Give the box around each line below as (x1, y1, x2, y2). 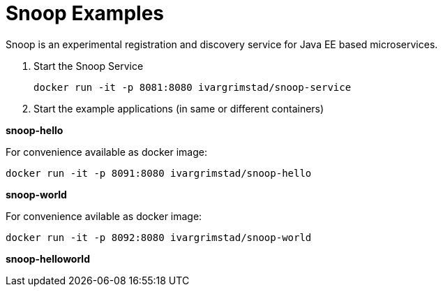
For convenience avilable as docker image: (6, 210, 202, 222)
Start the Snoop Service (33, 59, 144, 72)
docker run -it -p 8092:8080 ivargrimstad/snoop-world (6, 231, 312, 243)
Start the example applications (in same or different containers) (33, 102, 324, 115)
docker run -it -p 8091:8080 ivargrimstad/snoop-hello (6, 167, 312, 179)
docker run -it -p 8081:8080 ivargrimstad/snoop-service (33, 81, 352, 93)
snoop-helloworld (6, 252, 90, 265)
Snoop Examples (6, 1, 164, 25)
